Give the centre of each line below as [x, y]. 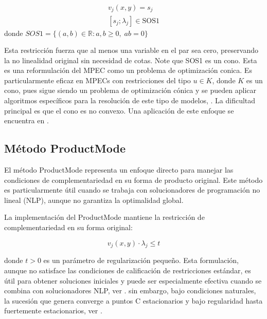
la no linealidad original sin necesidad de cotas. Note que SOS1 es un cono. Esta [131, 60]
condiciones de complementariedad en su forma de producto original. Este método [133, 180]
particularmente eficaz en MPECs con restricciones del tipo [97, 80]
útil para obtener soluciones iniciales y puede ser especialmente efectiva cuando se [133, 280]
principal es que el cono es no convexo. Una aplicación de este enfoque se [119, 110]
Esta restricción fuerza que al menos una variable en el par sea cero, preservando [131, 50]
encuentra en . [26, 120]
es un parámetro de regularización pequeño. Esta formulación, [141, 260]
